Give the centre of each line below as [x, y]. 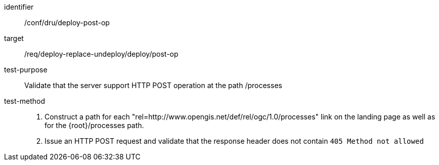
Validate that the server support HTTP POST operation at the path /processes [153, 85]
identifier [19, 7]
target [14, 38]
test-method [25, 101]
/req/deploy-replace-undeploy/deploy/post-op [101, 54]
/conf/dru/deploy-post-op [67, 23]
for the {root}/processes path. [94, 125]
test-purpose [26, 70]
